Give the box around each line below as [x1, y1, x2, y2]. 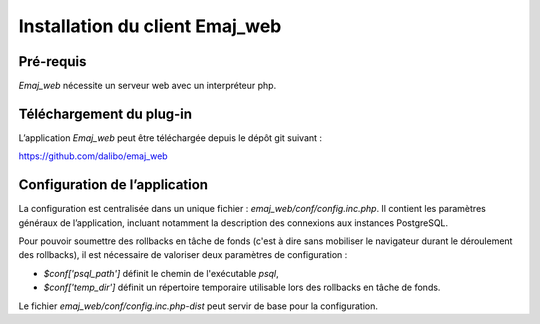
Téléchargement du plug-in [18, 105, 193, 122]
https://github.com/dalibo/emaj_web [18, 150, 169, 162]
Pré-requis [18, 53, 87, 70]
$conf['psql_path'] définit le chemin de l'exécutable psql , [43, 267, 279, 279]
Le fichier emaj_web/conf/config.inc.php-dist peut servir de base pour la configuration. [18, 300, 379, 312]
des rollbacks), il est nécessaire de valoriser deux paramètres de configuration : [18, 249, 348, 261]
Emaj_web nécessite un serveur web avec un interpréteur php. [18, 80, 277, 92]
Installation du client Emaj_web [18, 15, 282, 37]
